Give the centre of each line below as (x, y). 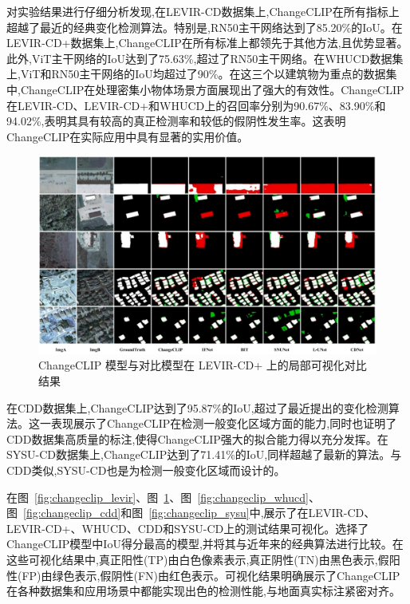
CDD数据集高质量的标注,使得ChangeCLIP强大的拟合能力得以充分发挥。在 (197, 438)
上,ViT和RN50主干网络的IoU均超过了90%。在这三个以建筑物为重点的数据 (196, 74)
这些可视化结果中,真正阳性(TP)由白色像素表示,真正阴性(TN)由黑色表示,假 (198, 559)
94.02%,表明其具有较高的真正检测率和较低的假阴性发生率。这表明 (176, 121)
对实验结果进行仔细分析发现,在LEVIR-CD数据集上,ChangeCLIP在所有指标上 (203, 11)
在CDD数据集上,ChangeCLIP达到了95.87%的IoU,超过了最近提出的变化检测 (197, 407)
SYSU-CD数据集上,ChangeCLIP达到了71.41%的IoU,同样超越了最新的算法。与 (204, 454)
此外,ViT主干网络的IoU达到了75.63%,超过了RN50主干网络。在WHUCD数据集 (205, 58)
